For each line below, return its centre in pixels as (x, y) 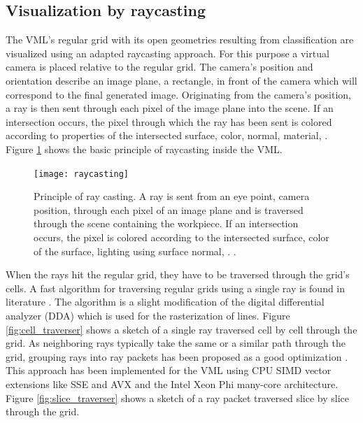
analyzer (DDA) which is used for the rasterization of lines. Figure (148, 315)
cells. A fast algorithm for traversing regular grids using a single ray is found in (176, 288)
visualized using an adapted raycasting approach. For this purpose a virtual (168, 53)
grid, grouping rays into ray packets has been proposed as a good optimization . (177, 356)
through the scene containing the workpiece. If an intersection (166, 223)
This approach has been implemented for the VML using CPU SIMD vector (169, 370)
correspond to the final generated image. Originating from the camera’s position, (178, 94)
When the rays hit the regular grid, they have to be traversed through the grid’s (178, 274)
